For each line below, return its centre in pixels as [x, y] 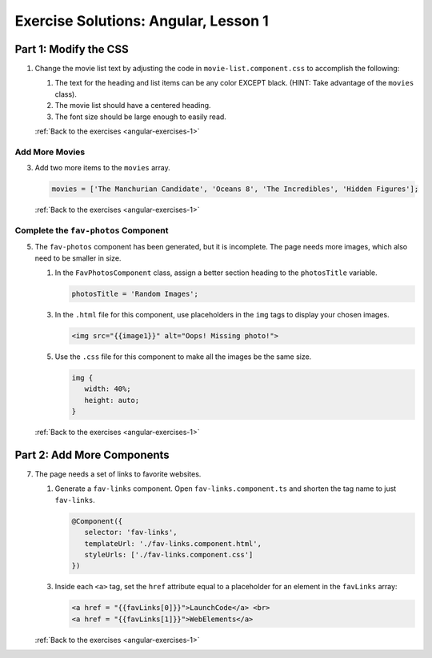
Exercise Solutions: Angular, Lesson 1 [142, 21]
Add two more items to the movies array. [103, 168]
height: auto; [112, 400]
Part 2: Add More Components [92, 455]
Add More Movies [50, 152]
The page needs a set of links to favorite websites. [118, 474]
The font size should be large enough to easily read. [141, 117]
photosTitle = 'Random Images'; [135, 294]
